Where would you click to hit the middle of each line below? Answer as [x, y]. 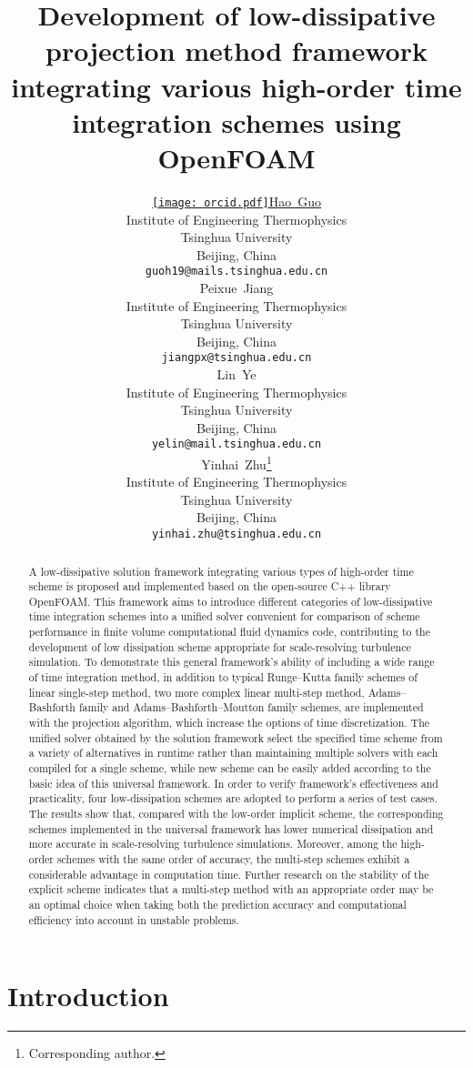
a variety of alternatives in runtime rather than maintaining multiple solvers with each [233, 753]
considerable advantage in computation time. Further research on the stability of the [229, 874]
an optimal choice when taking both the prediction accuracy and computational [217, 904]
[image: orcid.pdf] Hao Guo [236, 201]
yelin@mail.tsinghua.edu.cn [236, 444]
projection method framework [236, 50]
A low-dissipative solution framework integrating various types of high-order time [221, 571]
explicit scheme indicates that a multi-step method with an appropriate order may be [231, 889]
